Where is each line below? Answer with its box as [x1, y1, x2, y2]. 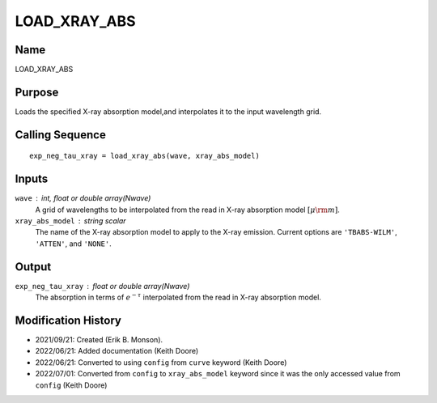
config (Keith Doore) [35, 380, 108, 390]
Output [15, 260, 52, 274]
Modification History [15, 313, 121, 327]
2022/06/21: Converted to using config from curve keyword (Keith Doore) [35, 357, 287, 367]
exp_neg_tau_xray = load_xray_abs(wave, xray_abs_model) [29, 151, 261, 161]
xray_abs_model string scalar [15, 216, 126, 226]
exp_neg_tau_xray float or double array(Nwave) [15, 281, 190, 291]
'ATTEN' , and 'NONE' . [35, 239, 112, 248]
